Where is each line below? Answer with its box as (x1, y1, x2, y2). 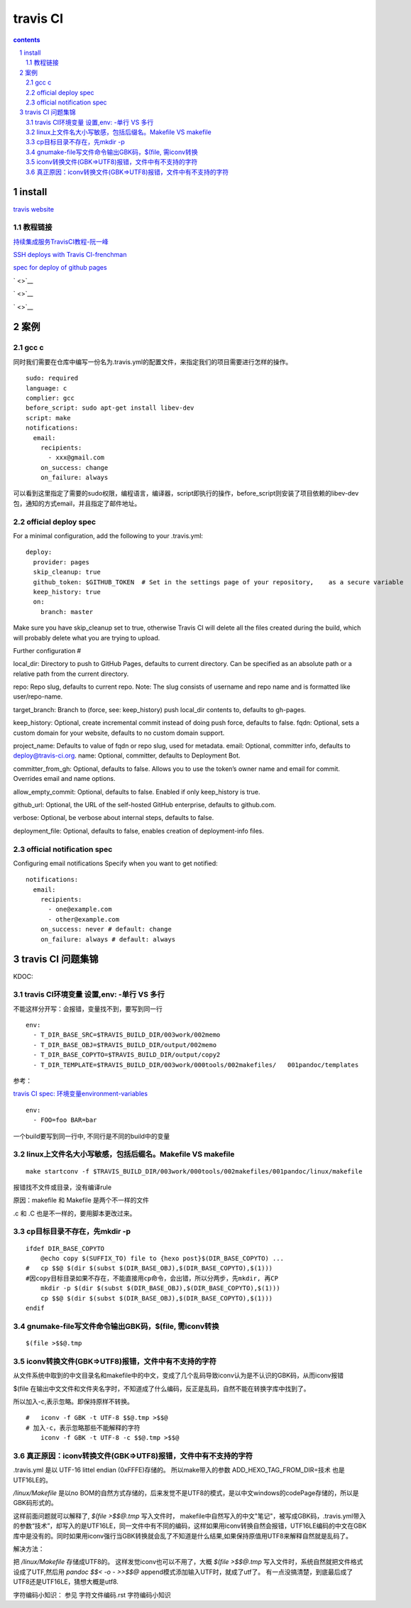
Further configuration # (13, 646, 82, 655)
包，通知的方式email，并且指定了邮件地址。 (13, 499, 141, 508)
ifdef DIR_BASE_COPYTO (26, 1245, 105, 1252)
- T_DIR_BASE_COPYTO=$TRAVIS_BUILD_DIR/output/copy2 (33, 1051, 221, 1059)
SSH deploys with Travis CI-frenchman (13, 251, 127, 259)
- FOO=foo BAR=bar (33, 1116, 97, 1125)
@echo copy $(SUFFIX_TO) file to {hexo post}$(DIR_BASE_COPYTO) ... (40, 1254, 284, 1263)
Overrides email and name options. (13, 775, 116, 783)
